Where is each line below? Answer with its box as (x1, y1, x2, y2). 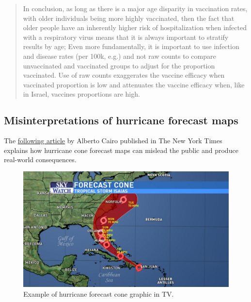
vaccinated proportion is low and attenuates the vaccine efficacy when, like (23, 79, 245, 89)
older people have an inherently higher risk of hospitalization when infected (23, 22, 247, 33)
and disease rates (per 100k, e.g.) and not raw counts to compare (23, 50, 216, 61)
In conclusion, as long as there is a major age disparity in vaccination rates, (23, 3, 248, 13)
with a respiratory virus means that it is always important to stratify (23, 32, 229, 42)
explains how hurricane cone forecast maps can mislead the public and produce (4, 145, 238, 155)
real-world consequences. (4, 154, 77, 165)
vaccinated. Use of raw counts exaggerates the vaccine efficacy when (23, 70, 225, 80)
